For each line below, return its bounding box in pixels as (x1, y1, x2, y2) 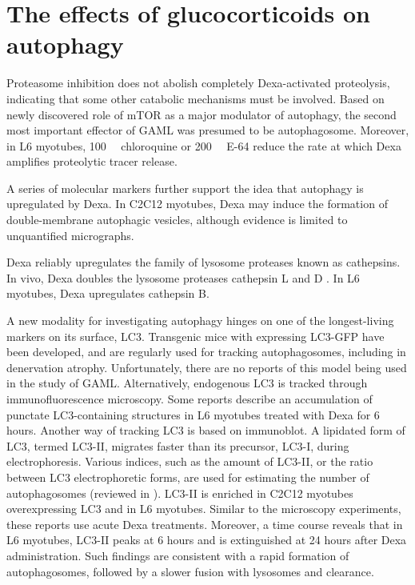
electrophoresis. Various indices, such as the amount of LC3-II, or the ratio (6, 453, 373, 470)
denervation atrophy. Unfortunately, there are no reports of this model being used (6, 359, 407, 375)
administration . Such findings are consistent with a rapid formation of (6, 547, 349, 563)
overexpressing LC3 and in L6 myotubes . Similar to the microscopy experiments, (6, 500, 401, 517)
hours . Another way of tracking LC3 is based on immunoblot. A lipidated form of (6, 422, 405, 439)
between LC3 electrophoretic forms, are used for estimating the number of (6, 468, 369, 485)
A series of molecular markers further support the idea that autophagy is (6, 179, 364, 196)
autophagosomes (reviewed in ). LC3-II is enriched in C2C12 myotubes (6, 484, 353, 501)
